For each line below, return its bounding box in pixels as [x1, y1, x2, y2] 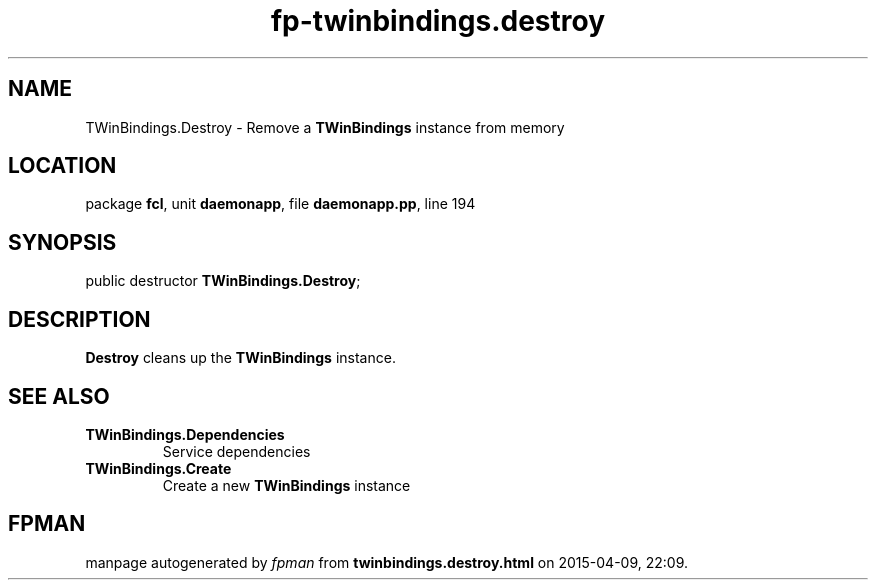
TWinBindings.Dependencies [85, 425, 285, 443]
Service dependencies [162, 442, 311, 460]
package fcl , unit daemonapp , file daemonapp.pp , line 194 [85, 195, 476, 213]
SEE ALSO [8, 383, 110, 409]
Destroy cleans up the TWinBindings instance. [85, 349, 396, 367]
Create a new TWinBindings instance [162, 476, 411, 494]
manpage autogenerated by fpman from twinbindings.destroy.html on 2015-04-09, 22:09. [85, 553, 689, 571]
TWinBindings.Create [85, 459, 232, 477]
